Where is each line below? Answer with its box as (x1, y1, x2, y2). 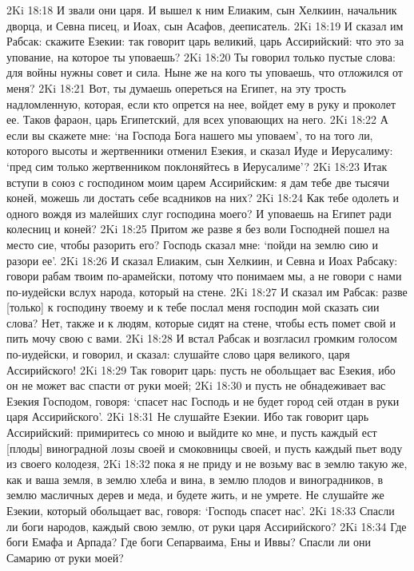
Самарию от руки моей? (6, 549, 124, 565)
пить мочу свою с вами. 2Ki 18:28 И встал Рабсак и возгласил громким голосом (6, 330, 397, 347)
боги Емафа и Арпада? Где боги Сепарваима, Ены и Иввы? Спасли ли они (6, 533, 372, 550)
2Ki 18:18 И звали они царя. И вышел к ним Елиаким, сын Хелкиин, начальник (6, 2, 397, 18)
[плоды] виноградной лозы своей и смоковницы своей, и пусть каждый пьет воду (6, 439, 403, 456)
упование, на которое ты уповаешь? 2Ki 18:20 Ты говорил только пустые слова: (6, 48, 396, 65)
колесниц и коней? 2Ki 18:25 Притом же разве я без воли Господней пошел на (6, 220, 390, 237)
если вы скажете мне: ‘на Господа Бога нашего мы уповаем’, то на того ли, (6, 126, 373, 143)
